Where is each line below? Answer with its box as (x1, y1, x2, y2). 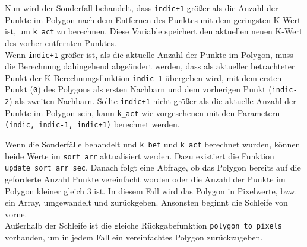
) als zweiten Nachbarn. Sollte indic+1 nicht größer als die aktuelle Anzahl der (9, 95, 296, 107)
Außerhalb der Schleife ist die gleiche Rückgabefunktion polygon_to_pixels (5, 219, 283, 232)
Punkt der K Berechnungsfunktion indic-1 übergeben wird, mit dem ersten (5, 71, 282, 84)
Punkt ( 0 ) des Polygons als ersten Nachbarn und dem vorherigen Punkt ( (5, 83, 272, 95)
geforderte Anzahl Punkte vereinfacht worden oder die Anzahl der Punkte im (5, 173, 286, 185)
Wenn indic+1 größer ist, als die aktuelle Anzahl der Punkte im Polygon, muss (5, 48, 293, 60)
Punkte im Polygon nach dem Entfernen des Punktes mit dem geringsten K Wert (5, 13, 301, 25)
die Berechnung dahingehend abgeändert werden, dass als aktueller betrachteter (5, 60, 295, 72)
